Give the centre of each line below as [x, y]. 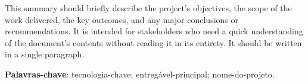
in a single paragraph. [45, 54]
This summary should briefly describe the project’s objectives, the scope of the [148, 8]
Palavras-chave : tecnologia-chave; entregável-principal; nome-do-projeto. [140, 74]
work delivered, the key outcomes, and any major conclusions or [122, 19]
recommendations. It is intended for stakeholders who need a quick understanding [154, 31]
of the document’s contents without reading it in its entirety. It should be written [153, 42]
